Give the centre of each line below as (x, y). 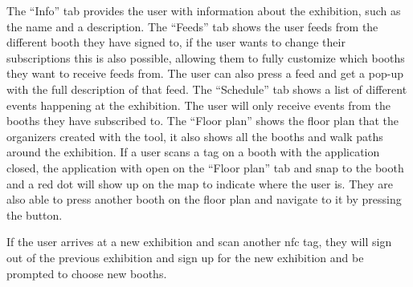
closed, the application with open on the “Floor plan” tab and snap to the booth (205, 167)
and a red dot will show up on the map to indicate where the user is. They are (200, 183)
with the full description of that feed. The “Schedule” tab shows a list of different (207, 89)
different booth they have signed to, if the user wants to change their (176, 42)
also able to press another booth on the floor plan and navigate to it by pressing (204, 199)
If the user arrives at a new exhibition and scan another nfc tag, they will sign (199, 242)
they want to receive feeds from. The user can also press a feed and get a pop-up (205, 73)
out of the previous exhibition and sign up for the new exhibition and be (185, 257)
